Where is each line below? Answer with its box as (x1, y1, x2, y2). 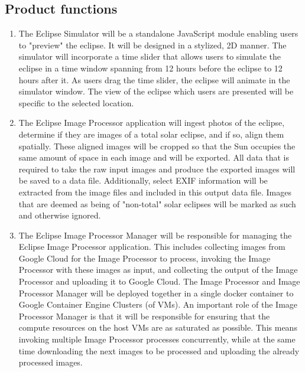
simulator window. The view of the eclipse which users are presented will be (18, 85, 294, 97)
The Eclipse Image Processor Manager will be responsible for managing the (18, 229, 292, 241)
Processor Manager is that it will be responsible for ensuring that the (18, 309, 270, 322)
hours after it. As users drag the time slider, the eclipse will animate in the (18, 73, 290, 86)
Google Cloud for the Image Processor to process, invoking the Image (18, 252, 271, 264)
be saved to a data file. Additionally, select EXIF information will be (18, 174, 268, 187)
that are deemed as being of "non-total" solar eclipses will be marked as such (18, 197, 296, 210)
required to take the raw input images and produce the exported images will (18, 162, 296, 175)
